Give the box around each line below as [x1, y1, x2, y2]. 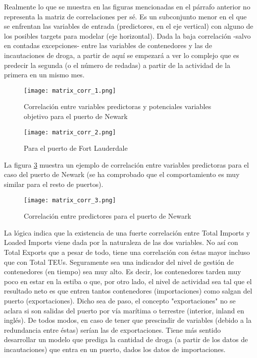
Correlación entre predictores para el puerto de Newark [24, 211, 191, 221]
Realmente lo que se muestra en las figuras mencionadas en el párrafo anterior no [4, 1, 251, 11]
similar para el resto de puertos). [4, 179, 103, 189]
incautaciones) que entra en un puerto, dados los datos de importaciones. [4, 344, 226, 354]
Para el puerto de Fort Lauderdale [24, 143, 128, 153]
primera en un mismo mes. [4, 69, 85, 80]
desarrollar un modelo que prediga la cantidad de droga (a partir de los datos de [4, 334, 248, 345]
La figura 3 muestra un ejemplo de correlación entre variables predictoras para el [4, 159, 249, 170]
